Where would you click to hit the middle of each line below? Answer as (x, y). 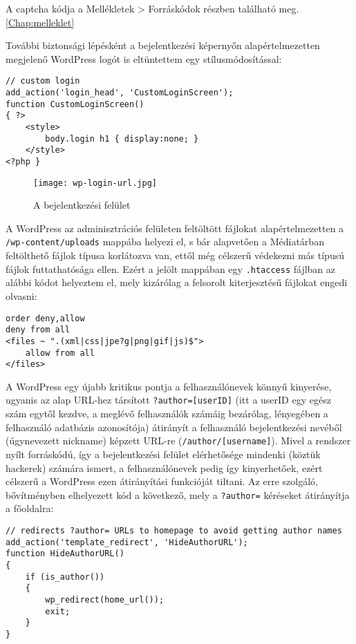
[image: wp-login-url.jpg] (95, 183)
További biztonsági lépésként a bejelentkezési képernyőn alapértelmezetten (163, 45)
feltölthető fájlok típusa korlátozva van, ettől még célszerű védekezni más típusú (175, 255)
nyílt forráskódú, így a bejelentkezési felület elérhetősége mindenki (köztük (163, 454)
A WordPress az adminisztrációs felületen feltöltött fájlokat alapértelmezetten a (175, 228)
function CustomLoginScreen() (75, 104)
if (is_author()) (65, 577)
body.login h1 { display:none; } (122, 139)
